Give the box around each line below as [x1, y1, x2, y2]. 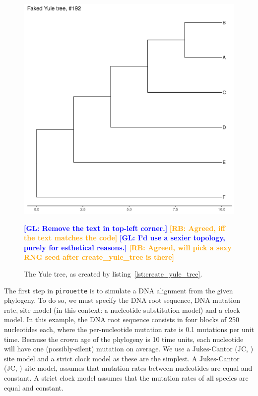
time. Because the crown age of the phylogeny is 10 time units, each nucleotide [4, 334, 244, 344]
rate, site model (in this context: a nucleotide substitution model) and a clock [4, 304, 240, 315]
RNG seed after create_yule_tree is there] [24, 252, 175, 262]
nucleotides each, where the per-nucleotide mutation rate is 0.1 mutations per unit [4, 324, 254, 334]
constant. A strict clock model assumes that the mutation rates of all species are [4, 372, 249, 383]
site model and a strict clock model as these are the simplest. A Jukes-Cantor [4, 353, 240, 363]
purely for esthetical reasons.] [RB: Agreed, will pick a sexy [24, 242, 232, 252]
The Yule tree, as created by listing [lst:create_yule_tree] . [24, 268, 202, 279]
